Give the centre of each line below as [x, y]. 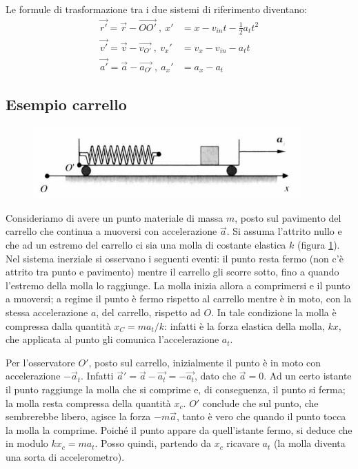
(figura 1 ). [318, 245]
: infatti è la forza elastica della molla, [245, 325]
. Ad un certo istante [308, 376]
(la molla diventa [309, 443]
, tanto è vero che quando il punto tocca [261, 416]
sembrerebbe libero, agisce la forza [78, 416]
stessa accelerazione [47, 312]
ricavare [243, 443]
